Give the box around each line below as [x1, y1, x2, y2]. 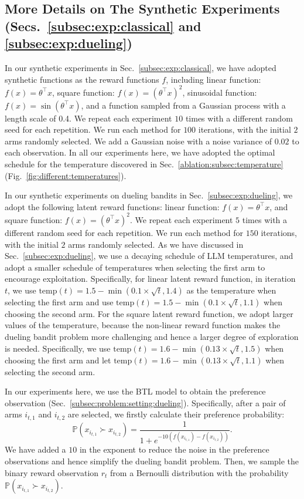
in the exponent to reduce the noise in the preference [79, 443, 269, 456]
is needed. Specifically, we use [5, 342, 111, 354]
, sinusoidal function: [182, 86, 257, 98]
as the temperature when [186, 284, 276, 296]
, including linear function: [166, 73, 261, 85]
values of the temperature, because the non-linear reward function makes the [5, 319, 281, 331]
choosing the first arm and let [5, 353, 111, 366]
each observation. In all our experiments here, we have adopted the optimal [5, 146, 275, 159]
